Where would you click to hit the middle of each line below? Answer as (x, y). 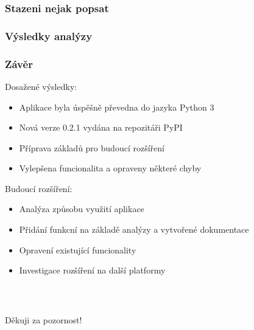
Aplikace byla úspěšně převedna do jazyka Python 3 (117, 107)
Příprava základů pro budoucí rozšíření (92, 147)
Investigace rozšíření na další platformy (92, 270)
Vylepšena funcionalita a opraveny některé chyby (110, 168)
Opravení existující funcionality (78, 249)
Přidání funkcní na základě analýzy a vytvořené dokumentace (134, 229)
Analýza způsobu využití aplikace (82, 209)
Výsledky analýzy (49, 36)
